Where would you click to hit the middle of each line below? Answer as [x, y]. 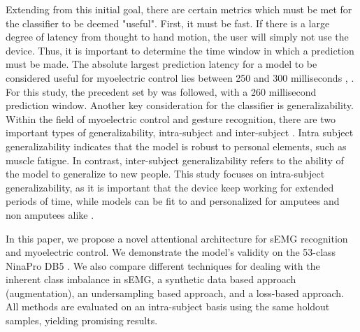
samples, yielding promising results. [82, 320]
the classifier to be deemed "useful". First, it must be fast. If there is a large [168, 23]
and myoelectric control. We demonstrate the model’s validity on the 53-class [171, 252]
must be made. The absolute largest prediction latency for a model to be [161, 64]
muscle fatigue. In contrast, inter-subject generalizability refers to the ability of [175, 160]
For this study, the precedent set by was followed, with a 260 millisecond [161, 91]
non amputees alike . [50, 214]
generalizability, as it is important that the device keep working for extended [170, 187]
